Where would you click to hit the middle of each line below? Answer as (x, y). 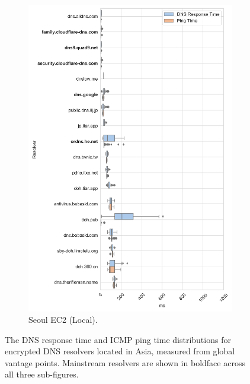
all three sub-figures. (42, 374)
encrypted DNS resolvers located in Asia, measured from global (120, 351)
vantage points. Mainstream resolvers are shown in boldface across (125, 362)
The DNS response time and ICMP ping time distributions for (118, 339)
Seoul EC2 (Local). (63, 320)
